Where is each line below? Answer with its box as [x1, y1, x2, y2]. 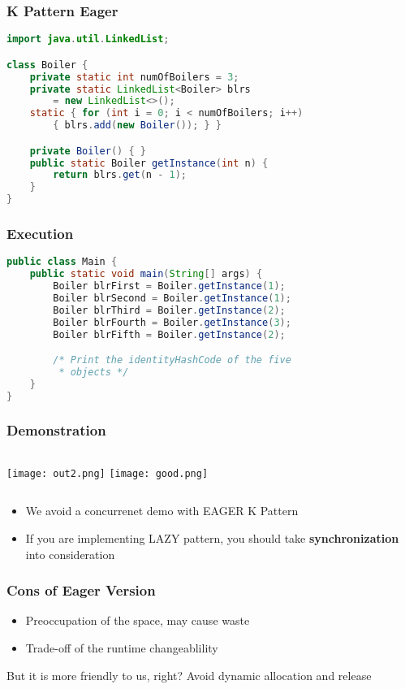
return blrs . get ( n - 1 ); [53, 169, 187, 181]
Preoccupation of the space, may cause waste [25, 612, 250, 629]
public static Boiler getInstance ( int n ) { [29, 157, 269, 169]
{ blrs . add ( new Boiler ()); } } [53, 119, 222, 132]
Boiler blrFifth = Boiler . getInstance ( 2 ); [53, 328, 286, 340]
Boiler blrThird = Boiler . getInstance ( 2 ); [53, 304, 286, 316]
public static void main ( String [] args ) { [29, 268, 263, 280]
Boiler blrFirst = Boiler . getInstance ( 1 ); [53, 280, 286, 292]
